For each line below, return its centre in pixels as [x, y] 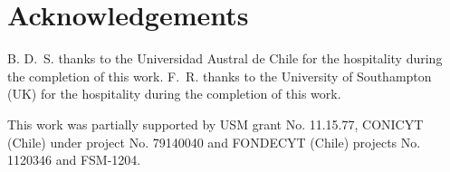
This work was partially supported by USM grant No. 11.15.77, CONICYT [215, 124]
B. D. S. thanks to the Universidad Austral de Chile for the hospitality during [225, 58]
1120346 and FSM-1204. [74, 160]
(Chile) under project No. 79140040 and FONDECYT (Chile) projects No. [214, 142]
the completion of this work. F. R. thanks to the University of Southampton [220, 76]
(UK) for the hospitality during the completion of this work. [174, 94]
